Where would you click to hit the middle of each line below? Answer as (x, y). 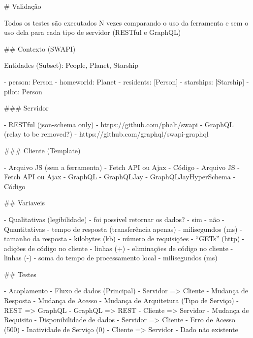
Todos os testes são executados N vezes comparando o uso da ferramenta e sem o (126, 22)
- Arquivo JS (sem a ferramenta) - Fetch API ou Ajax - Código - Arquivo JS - (122, 167)
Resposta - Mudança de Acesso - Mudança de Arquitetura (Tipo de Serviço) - (121, 300)
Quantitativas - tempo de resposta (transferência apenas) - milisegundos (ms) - (123, 229)
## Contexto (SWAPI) (40, 48)
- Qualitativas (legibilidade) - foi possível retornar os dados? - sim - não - (114, 219)
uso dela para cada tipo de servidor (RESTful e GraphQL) (93, 32)
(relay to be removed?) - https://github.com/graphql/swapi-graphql (106, 134)
